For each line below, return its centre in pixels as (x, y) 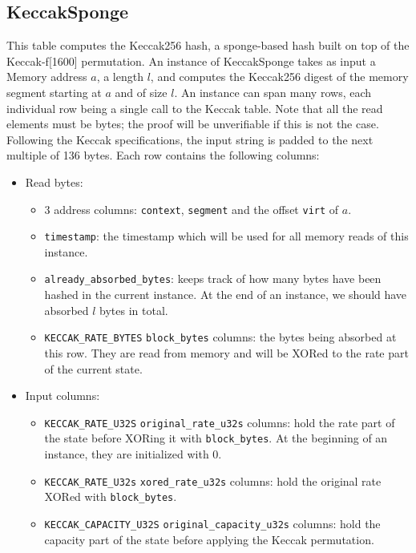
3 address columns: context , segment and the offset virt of (192, 209)
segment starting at (54, 92)
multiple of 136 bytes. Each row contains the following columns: (163, 155)
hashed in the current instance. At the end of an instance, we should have (226, 295)
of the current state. (93, 368)
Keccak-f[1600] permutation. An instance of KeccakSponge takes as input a (191, 61)
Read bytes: (54, 182)
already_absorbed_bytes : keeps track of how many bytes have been (213, 279)
